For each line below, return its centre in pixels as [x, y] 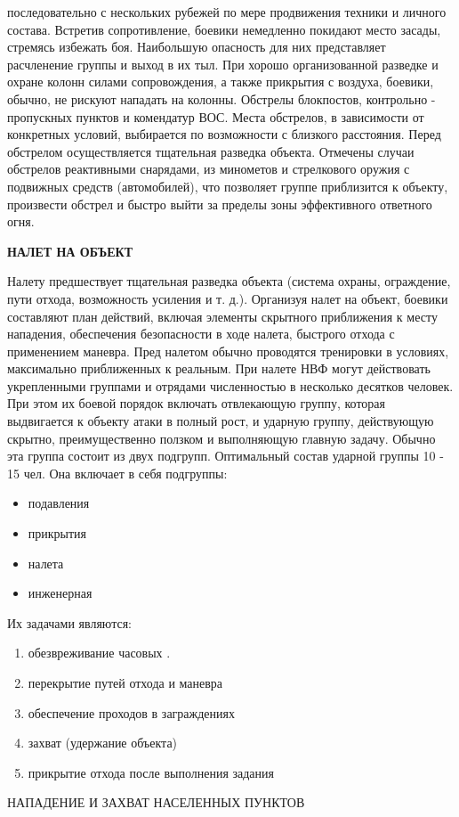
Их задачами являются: [69, 622]
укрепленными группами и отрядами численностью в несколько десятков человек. [230, 385]
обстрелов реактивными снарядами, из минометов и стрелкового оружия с [209, 169]
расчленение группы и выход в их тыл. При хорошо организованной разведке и [223, 64]
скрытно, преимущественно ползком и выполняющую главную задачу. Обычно [221, 438]
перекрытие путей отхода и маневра [125, 682]
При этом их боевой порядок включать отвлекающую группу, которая [197, 403]
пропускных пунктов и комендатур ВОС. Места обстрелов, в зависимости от [216, 116]
